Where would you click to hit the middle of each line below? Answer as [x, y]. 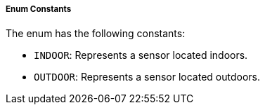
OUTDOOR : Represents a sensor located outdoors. [147, 77]
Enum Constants [39, 9]
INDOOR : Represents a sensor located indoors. [141, 55]
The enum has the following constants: [96, 34]
